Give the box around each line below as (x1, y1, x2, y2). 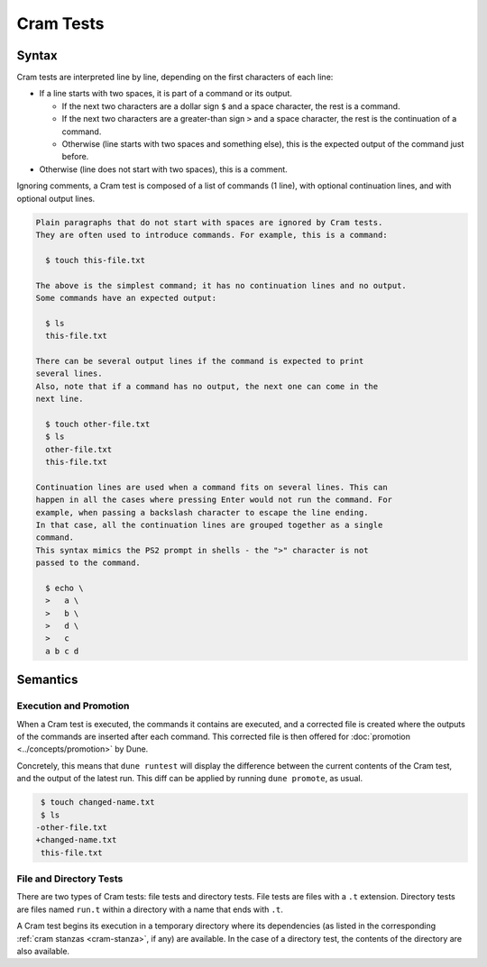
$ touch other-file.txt (45, 419, 151, 429)
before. (61, 151, 89, 162)
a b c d (45, 645, 79, 656)
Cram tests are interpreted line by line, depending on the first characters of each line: (16, 72, 334, 83)
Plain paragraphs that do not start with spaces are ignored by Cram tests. (35, 217, 383, 227)
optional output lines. (16, 193, 96, 204)
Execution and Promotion (16, 699, 130, 712)
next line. (35, 394, 84, 405)
